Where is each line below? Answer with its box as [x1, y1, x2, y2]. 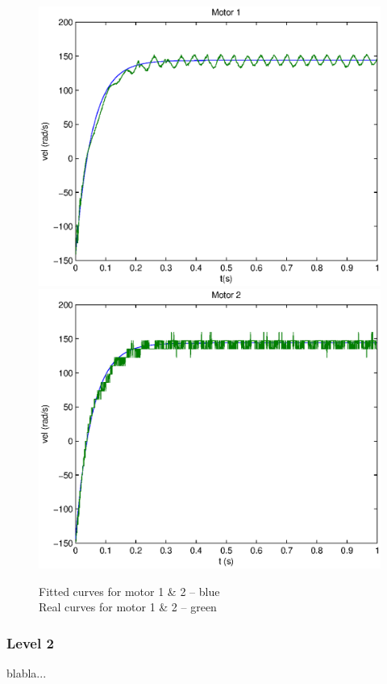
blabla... [6, 665, 47, 682]
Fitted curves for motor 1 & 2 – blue [39, 582, 220, 599]
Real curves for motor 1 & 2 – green [39, 598, 217, 615]
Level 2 [6, 632, 54, 653]
